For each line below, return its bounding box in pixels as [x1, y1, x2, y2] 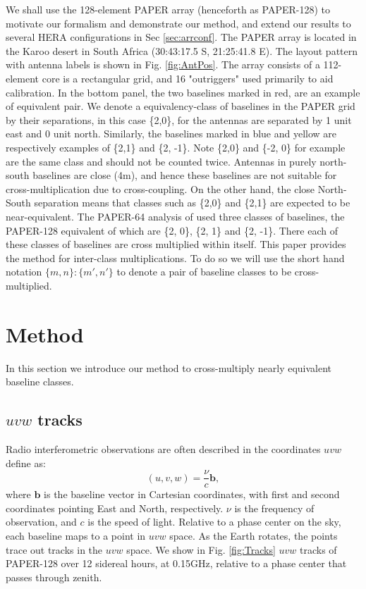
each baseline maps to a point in [6, 528, 146, 543]
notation [6, 264, 42, 279]
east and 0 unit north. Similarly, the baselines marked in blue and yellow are [6, 126, 337, 141]
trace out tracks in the [6, 542, 103, 557]
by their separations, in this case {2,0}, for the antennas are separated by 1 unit [6, 112, 352, 127]
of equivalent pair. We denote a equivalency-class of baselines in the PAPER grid [6, 99, 355, 113]
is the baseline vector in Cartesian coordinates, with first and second [44, 487, 340, 502]
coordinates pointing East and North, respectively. [6, 500, 224, 515]
